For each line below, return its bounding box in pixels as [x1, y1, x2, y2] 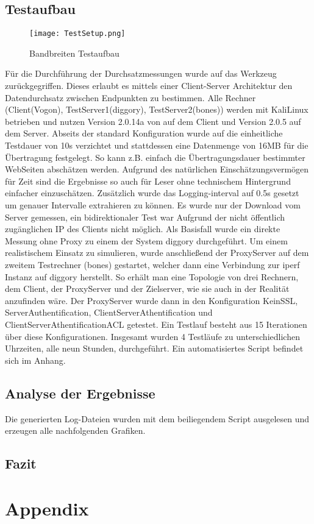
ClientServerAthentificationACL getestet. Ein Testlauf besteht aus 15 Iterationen [5, 317, 307, 330]
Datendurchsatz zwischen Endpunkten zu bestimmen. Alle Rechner [5, 91, 256, 104]
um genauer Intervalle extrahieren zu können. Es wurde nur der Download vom [5, 198, 301, 211]
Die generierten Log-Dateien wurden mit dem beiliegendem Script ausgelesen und [5, 412, 310, 425]
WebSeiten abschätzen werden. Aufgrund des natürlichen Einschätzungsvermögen [5, 163, 309, 175]
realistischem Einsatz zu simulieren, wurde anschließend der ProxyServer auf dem [5, 246, 309, 259]
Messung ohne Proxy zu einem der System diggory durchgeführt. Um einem [5, 234, 288, 247]
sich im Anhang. [5, 353, 66, 366]
